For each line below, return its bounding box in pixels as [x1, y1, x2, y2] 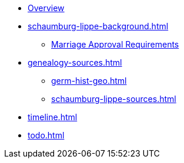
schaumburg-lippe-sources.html [51, 94, 176, 104]
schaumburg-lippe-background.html [28, 21, 169, 31]
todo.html [28, 130, 65, 140]
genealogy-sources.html [28, 57, 122, 67]
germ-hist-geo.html [51, 76, 127, 86]
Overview [28, 3, 65, 13]
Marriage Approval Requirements [51, 39, 179, 49]
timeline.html [28, 112, 78, 122]
